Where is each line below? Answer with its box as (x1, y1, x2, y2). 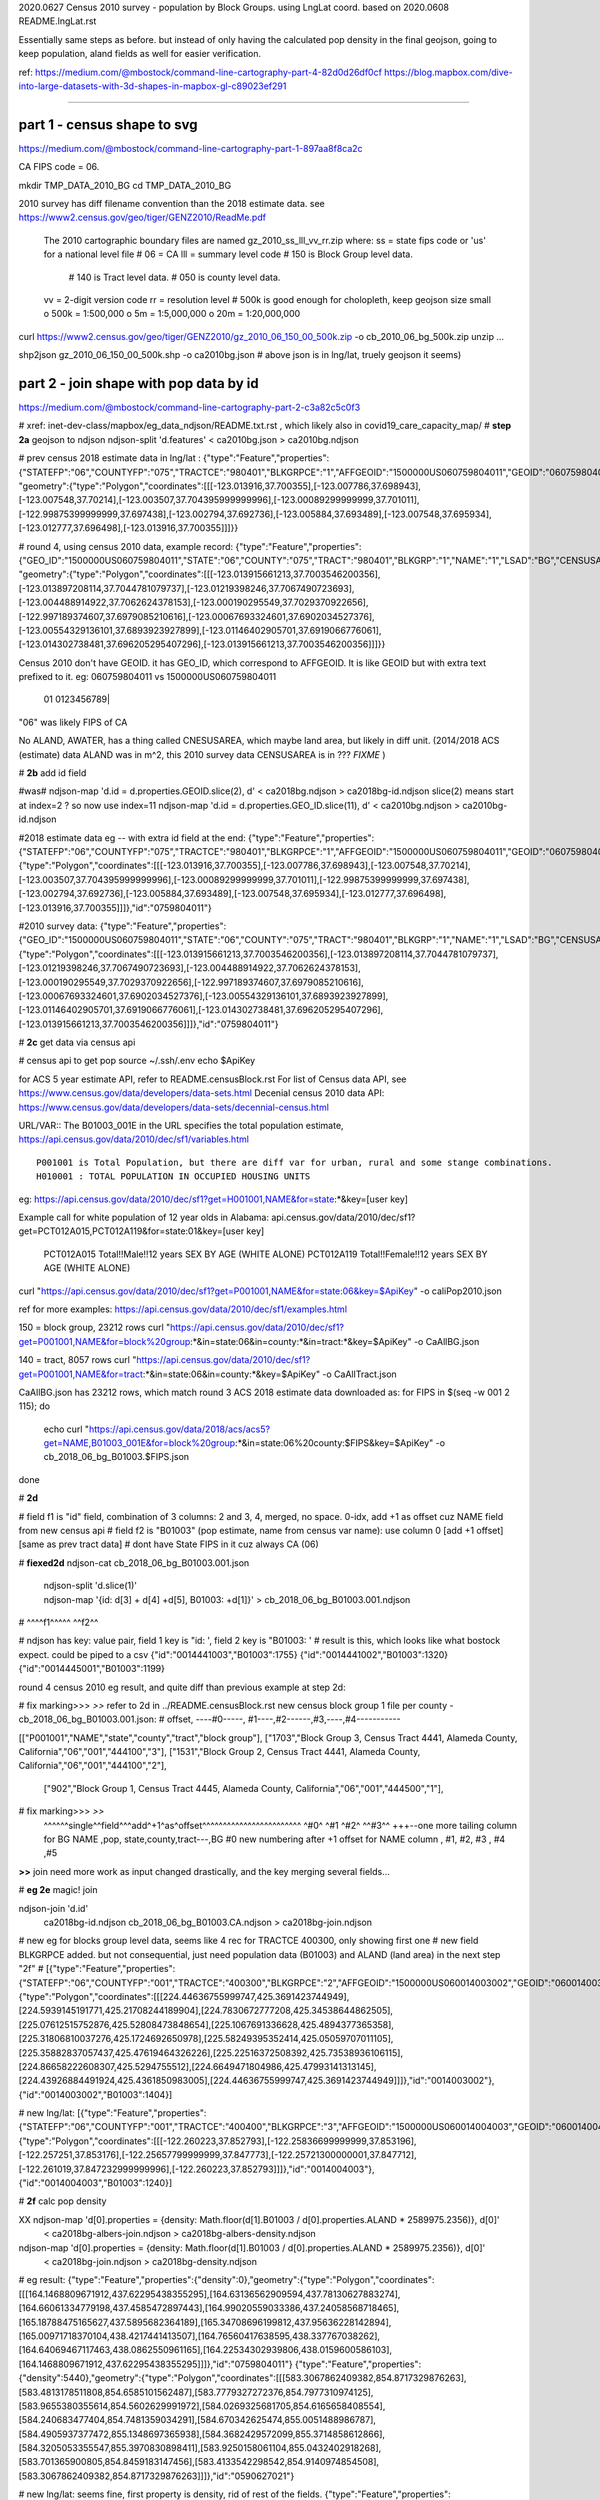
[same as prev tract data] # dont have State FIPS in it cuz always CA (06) (18, 1538, 319, 1550)
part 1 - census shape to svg (18, 116, 198, 133)
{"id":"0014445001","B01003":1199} (18, 1663, 165, 1675)
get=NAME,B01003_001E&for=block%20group (43, 1437, 236, 1449)
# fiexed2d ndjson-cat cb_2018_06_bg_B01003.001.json (18, 1556, 250, 1569)
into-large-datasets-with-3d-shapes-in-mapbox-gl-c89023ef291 (18, 80, 287, 92)
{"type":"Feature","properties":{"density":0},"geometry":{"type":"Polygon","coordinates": (67, 2274, 435, 2286)
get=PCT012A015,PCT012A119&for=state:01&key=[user (18, 1225, 245, 1237)
